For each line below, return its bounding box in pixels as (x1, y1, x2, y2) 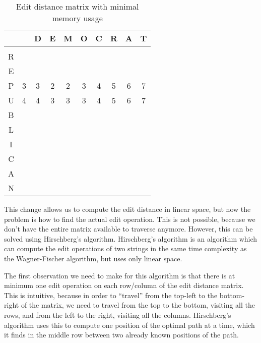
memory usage (52, 12, 103, 24)
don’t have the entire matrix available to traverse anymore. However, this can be (4, 223, 253, 234)
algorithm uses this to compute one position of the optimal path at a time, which (4, 319, 255, 330)
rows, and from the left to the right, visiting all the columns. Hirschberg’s (4, 309, 231, 320)
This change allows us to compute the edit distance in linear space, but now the (4, 204, 251, 214)
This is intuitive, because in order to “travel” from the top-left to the (4, 290, 218, 300)
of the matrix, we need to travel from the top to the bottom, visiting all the (21, 300, 255, 310)
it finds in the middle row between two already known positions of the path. (4, 329, 239, 340)
